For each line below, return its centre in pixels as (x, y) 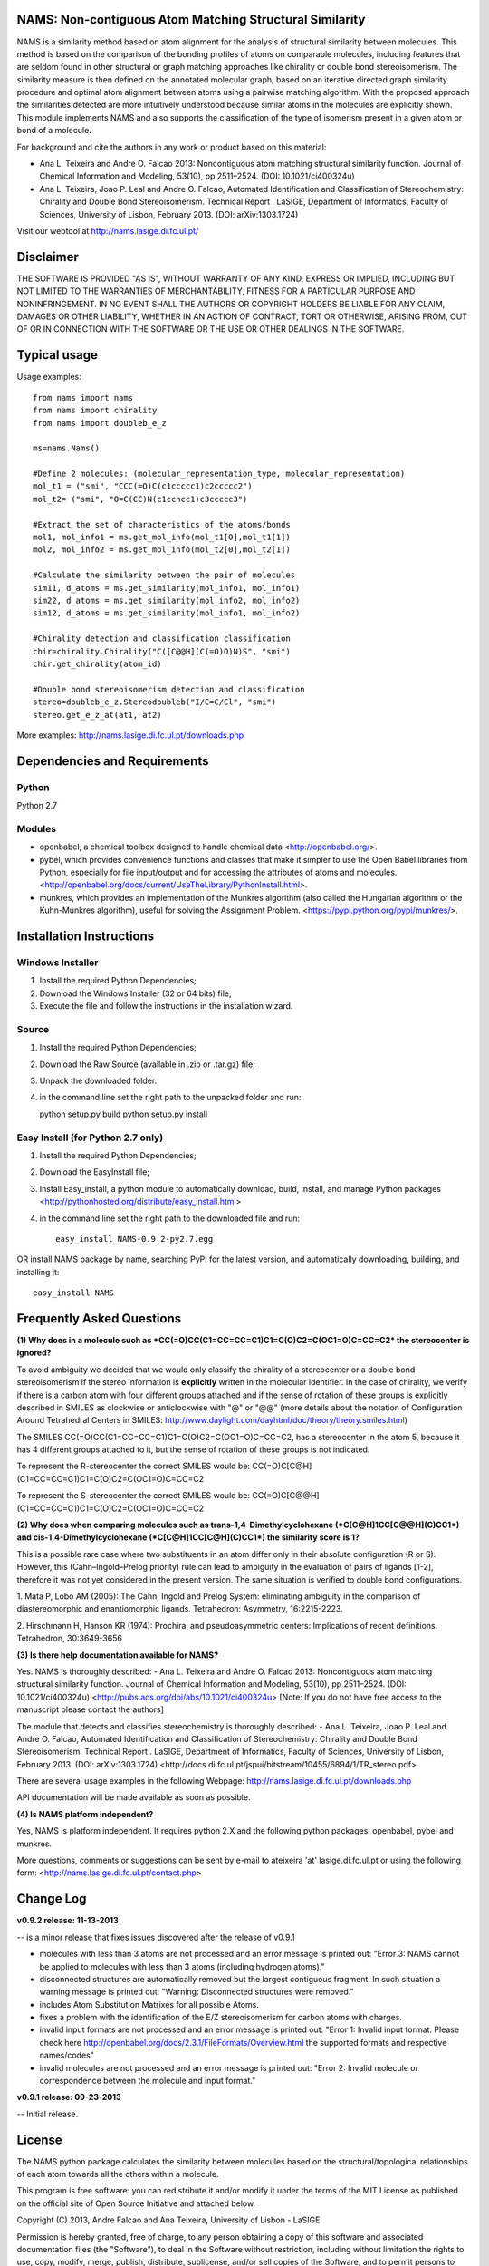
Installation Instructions (86, 936)
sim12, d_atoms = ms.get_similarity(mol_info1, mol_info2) (167, 613)
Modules (37, 828)
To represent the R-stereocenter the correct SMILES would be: (134, 1466)
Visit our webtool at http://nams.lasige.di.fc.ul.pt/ (108, 230)
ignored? (34, 1353)
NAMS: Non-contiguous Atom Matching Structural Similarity (191, 19)
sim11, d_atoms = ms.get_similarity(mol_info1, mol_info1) (167, 588)
